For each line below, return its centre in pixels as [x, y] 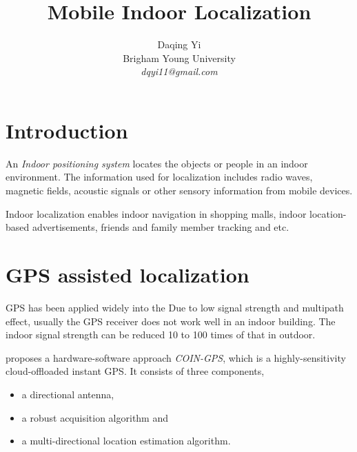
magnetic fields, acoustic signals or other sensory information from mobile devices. [179, 191]
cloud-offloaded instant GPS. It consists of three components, [135, 371]
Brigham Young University [179, 58]
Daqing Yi [179, 44]
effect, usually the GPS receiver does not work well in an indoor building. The [171, 321]
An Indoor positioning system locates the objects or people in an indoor [157, 163]
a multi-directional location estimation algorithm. [126, 441]
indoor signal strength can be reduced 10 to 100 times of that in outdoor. [161, 335]
